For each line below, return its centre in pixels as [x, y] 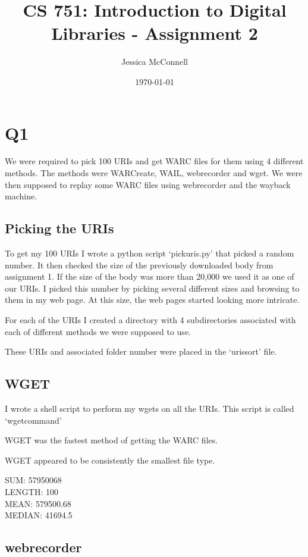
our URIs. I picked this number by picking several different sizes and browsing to [152, 288]
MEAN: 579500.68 [38, 503]
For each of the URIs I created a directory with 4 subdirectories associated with [150, 319]
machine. [21, 196]
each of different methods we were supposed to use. [98, 331]
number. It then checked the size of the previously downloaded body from [139, 265]
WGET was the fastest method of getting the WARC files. [111, 440]
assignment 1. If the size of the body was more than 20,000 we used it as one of [150, 276]
